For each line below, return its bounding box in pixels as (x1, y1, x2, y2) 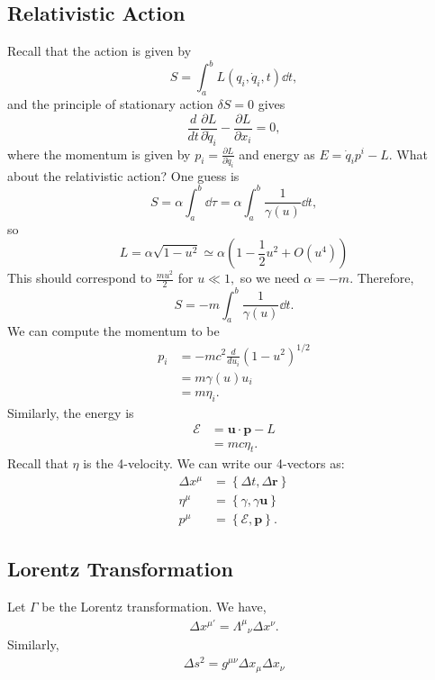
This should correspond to (7, 268, 152, 287)
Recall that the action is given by (7, 41, 192, 60)
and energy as (239, 144, 315, 163)
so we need (240, 268, 300, 287)
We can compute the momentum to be (7, 322, 220, 340)
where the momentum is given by (7, 144, 191, 163)
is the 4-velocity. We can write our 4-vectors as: (83, 454, 345, 473)
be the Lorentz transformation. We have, (41, 597, 267, 616)
